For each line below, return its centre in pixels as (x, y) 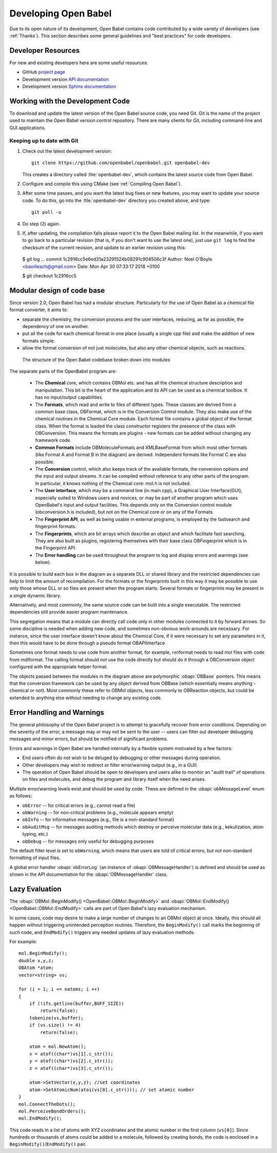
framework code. (53, 440)
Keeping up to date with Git (44, 141)
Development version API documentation (66, 79)
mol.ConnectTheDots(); (47, 1104)
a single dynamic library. (35, 595)
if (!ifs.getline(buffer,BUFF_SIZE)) (76, 1004)
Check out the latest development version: (67, 151)
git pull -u (46, 212)
